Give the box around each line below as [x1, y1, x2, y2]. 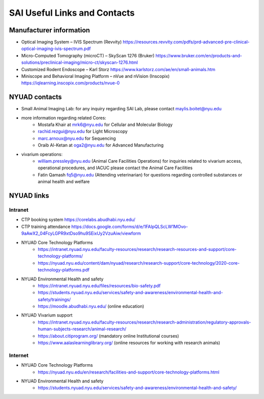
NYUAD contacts [9, 93, 62, 101]
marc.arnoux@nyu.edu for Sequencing [38, 135, 116, 141]
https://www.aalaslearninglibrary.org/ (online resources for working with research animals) [38, 340, 220, 346]
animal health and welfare [38, 179, 90, 185]
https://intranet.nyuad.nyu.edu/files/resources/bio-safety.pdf [38, 282, 161, 289]
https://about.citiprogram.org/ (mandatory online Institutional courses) [38, 333, 179, 339]
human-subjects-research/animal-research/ [38, 326, 127, 332]
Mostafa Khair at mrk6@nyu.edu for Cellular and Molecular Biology [38, 122, 173, 127]
